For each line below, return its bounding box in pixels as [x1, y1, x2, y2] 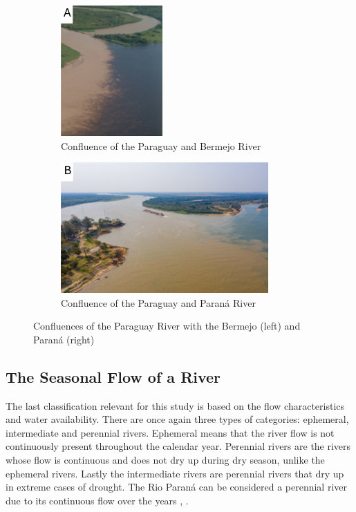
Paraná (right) [33, 332, 95, 346]
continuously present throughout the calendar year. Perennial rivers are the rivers [6, 439, 351, 453]
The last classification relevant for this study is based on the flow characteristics [6, 398, 345, 413]
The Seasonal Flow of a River [6, 366, 221, 387]
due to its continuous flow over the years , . [6, 493, 189, 507]
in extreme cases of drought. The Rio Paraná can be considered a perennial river [6, 480, 347, 494]
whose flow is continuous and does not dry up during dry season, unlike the [6, 453, 325, 467]
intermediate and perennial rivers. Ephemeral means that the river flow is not [6, 425, 335, 439]
